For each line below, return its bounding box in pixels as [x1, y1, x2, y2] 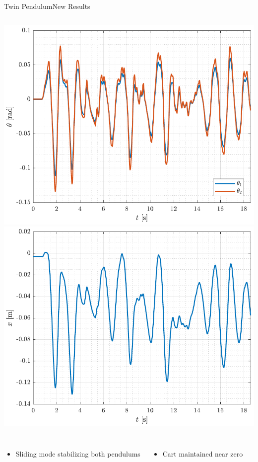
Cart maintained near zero [162, 449, 243, 459]
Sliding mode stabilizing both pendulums [15, 449, 140, 459]
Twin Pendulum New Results [4, 1, 90, 11]
